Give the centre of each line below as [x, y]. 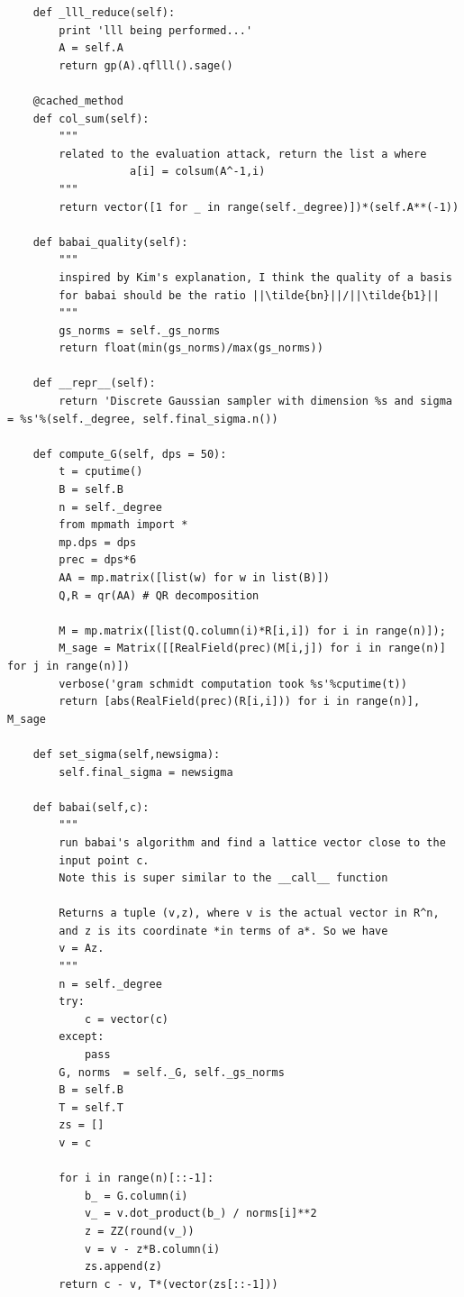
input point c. [104, 860]
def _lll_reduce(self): [104, 13]
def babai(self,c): [91, 807]
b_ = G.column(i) [136, 1196]
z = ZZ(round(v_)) [139, 1231]
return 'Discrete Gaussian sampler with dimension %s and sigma [255, 402]
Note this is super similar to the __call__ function [223, 878]
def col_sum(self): [91, 119]
